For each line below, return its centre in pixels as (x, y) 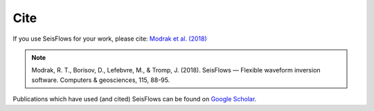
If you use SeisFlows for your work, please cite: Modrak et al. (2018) (110, 39)
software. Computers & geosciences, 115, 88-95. (101, 80)
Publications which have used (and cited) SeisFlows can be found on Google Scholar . (135, 99)
